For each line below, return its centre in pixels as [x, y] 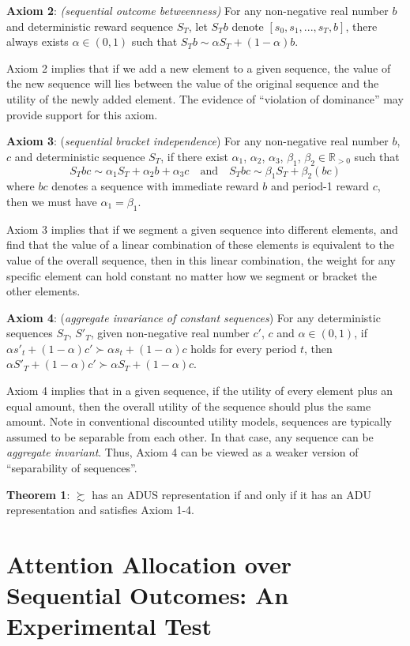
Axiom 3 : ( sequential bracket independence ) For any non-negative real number [197, 141]
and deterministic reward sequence [90, 26]
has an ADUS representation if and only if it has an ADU [232, 494]
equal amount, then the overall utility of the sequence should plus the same [189, 406]
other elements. [43, 291]
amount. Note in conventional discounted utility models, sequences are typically [199, 421]
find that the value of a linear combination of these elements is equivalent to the [201, 244]
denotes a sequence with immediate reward [155, 186]
